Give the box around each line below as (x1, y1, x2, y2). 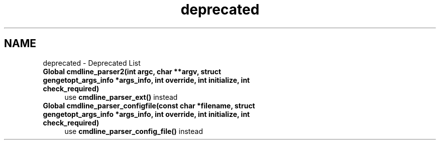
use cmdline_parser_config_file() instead (64, 126, 203, 135)
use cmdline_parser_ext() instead (64, 92, 178, 101)
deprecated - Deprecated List (43, 58, 141, 67)
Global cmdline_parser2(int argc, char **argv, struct (43, 67, 222, 76)
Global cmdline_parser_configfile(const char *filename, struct (43, 101, 255, 110)
